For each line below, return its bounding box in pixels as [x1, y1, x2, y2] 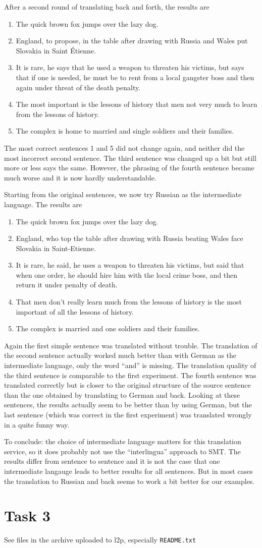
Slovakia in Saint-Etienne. [16, 242, 96, 253]
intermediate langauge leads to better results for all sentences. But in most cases [4, 465, 253, 476]
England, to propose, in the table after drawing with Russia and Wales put [16, 35, 248, 46]
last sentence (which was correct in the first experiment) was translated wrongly [4, 409, 252, 419]
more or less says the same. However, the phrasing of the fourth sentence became [4, 162, 254, 173]
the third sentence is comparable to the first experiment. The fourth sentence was [4, 370, 256, 380]
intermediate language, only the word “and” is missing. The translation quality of [4, 360, 256, 371]
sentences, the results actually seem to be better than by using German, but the [4, 399, 252, 410]
